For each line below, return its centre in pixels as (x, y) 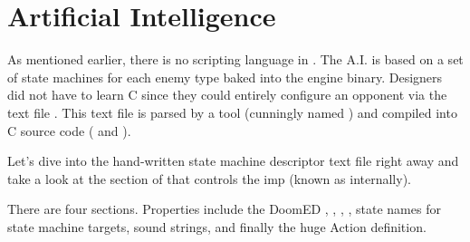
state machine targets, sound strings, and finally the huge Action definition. (217, 226)
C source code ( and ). (69, 130)
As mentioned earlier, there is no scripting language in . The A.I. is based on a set (235, 59)
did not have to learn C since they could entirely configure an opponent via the (227, 95)
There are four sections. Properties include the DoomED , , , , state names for (224, 209)
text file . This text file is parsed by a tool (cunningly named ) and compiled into (232, 112)
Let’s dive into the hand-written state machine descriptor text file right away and (233, 161)
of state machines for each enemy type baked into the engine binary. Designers (225, 77)
